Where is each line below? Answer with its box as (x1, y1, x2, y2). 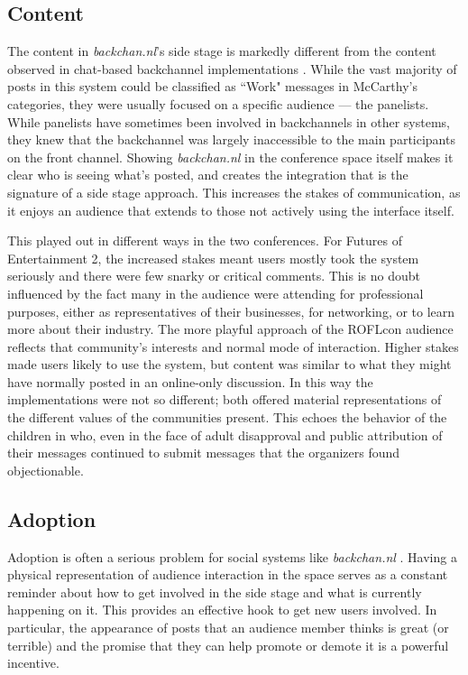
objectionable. (7, 460, 84, 479)
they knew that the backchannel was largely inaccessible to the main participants (7, 130, 455, 149)
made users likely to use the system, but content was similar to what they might (7, 355, 452, 374)
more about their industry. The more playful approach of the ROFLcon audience (7, 319, 454, 338)
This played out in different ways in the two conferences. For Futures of (7, 231, 402, 250)
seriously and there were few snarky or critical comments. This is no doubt (7, 266, 420, 285)
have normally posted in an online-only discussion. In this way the (7, 372, 373, 391)
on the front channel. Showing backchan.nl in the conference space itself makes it (7, 147, 454, 166)
